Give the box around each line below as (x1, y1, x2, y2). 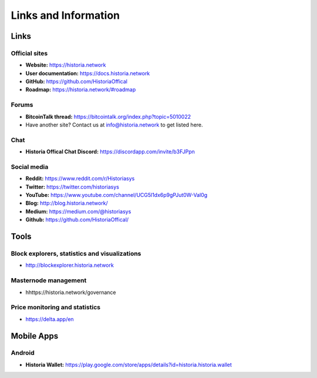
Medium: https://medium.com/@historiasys (25, 208, 131, 215)
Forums (11, 101, 33, 109)
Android (11, 349, 35, 357)
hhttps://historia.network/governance (25, 289, 116, 296)
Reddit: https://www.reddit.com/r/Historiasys (25, 175, 135, 182)
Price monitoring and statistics (11, 303, 101, 312)
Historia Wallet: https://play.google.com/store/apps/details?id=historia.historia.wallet (25, 361, 232, 368)
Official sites (11, 49, 48, 57)
